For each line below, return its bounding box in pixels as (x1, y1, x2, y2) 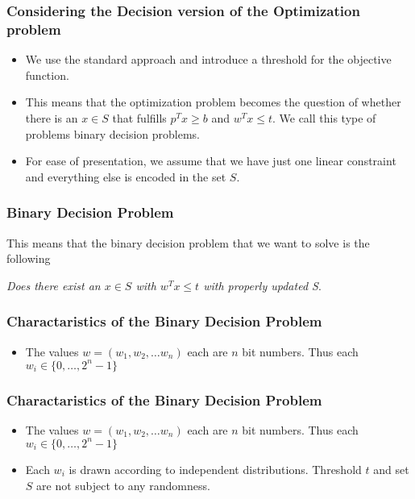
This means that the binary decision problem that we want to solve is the (6, 234, 370, 251)
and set (373, 460, 409, 477)
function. (25, 66, 69, 83)
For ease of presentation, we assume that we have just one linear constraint (25, 152, 396, 169)
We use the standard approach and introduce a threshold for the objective (25, 51, 392, 68)
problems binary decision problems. (25, 125, 200, 142)
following (6, 250, 51, 267)
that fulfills (112, 109, 167, 126)
